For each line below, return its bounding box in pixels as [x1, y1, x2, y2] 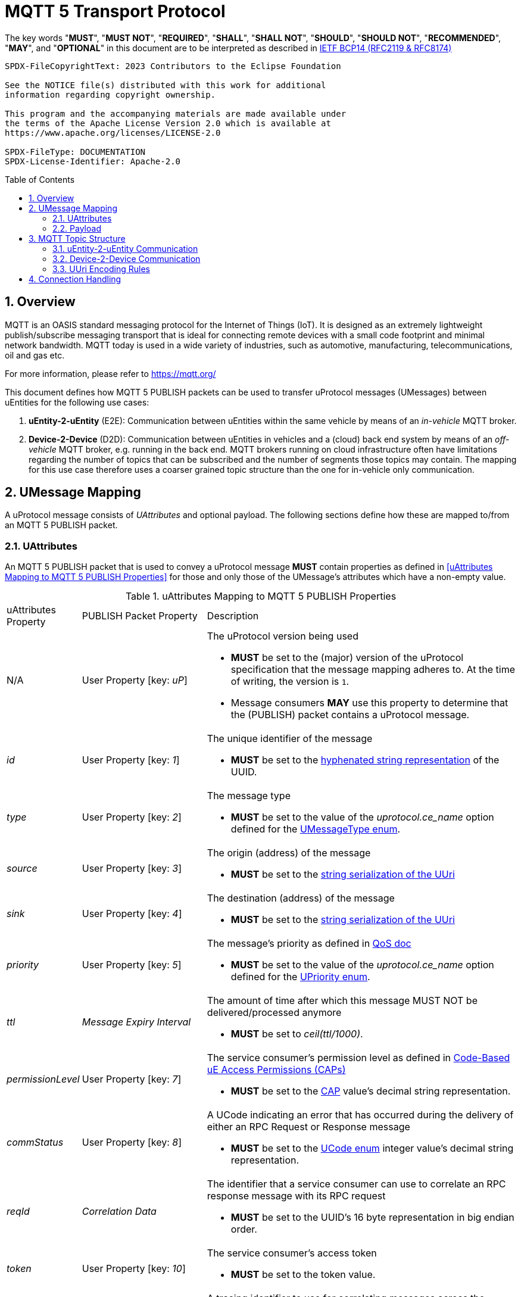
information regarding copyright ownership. [5, 89, 216, 99]
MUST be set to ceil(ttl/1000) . [230, 1028, 363, 1040]
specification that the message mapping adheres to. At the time [230, 663, 515, 676]
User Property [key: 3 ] [82, 862, 182, 875]
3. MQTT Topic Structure [29, 233, 126, 244]
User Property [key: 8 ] [82, 1136, 182, 1149]
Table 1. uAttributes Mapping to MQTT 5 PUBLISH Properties [125, 590, 397, 603]
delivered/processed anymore [207, 1006, 342, 1019]
